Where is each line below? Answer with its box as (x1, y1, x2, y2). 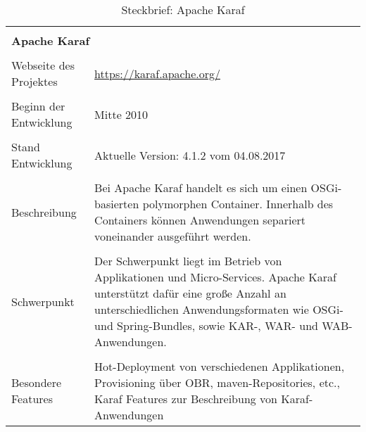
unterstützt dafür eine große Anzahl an (94, 285, 286, 301)
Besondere (11, 374, 62, 390)
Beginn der (11, 98, 65, 114)
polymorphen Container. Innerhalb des (142, 196, 334, 212)
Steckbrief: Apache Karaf (121, 1, 245, 18)
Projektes (11, 73, 58, 89)
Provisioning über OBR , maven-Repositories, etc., (94, 374, 340, 390)
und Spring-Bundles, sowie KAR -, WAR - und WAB (94, 317, 349, 333)
